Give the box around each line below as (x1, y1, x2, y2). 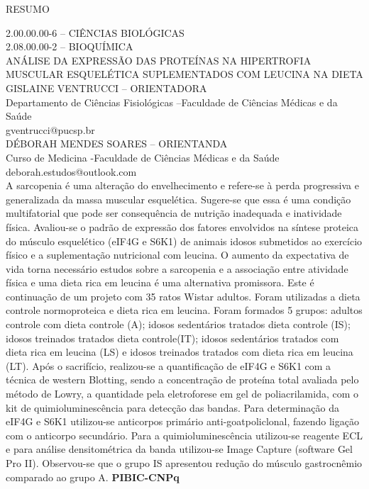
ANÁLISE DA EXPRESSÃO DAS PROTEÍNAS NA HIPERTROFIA (6, 52, 312, 67)
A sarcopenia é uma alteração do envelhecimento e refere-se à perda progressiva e (6, 178, 359, 193)
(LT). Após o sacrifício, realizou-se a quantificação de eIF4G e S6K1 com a (6, 358, 331, 373)
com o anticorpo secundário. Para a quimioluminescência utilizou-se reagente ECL (6, 427, 363, 442)
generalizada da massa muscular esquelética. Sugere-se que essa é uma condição (6, 191, 351, 206)
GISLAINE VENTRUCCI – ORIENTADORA (6, 80, 207, 95)
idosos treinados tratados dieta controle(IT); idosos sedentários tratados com (6, 330, 339, 345)
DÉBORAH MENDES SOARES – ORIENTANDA (6, 136, 228, 151)
